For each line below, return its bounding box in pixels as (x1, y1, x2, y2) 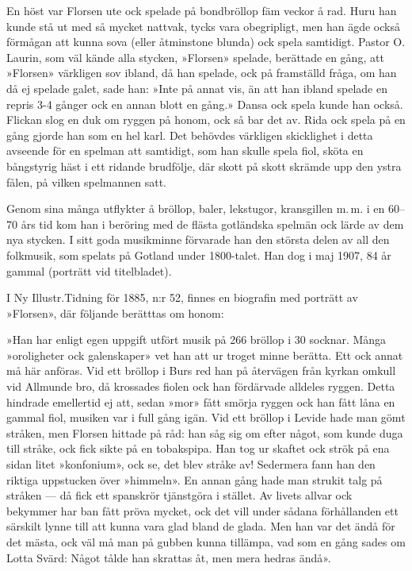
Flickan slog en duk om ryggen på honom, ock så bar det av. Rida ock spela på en (6, 111, 406, 128)
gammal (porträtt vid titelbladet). (6, 262, 172, 279)
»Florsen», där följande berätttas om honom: (6, 304, 224, 321)
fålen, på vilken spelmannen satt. (6, 173, 167, 190)
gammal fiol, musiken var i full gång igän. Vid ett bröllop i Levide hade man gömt (6, 409, 406, 426)
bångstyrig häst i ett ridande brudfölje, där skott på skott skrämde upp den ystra (6, 157, 402, 174)
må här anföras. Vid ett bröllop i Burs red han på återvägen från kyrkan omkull (6, 362, 396, 379)
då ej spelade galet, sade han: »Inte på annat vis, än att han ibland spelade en (6, 79, 387, 96)
